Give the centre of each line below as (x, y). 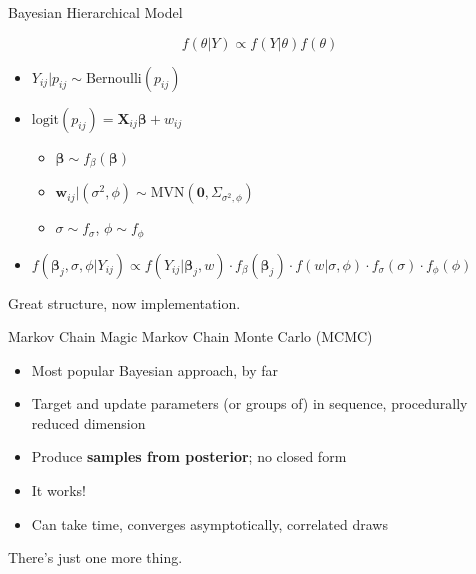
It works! (58, 490)
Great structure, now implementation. (124, 302)
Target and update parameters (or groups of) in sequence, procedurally (249, 403)
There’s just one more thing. (95, 557)
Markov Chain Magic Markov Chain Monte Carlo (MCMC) (190, 336)
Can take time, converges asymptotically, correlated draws (209, 523)
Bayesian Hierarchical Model (95, 12)
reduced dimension (88, 422)
